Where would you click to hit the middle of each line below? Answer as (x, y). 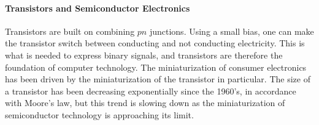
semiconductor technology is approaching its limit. (99, 114)
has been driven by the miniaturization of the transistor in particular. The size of (158, 79)
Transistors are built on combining (70, 31)
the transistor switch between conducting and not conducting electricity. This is (155, 43)
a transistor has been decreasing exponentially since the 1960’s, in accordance (151, 91)
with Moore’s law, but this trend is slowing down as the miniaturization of (145, 103)
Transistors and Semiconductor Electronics (98, 8)
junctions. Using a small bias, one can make (232, 31)
